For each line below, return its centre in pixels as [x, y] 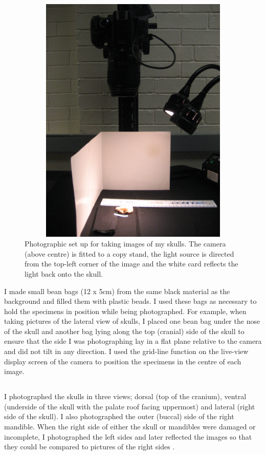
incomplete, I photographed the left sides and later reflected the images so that [128, 436]
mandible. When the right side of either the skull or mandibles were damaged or [130, 427]
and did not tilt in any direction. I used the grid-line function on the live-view [126, 351]
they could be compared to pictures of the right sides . [90, 447]
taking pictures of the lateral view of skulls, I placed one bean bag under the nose [132, 321]
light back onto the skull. [64, 273]
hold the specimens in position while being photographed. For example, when [125, 311]
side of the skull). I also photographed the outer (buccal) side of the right [119, 416]
